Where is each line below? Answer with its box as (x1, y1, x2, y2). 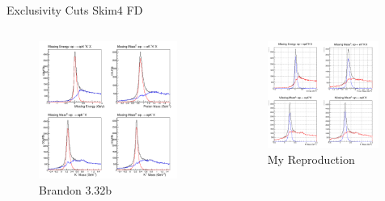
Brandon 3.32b (39, 182, 112, 199)
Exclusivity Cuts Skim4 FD (6, 2, 143, 18)
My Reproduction (267, 151, 355, 168)
